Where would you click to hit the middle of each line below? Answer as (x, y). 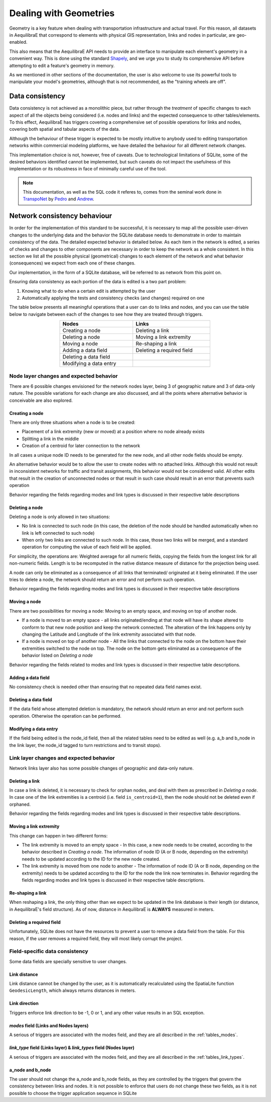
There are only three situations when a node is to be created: (72, 422)
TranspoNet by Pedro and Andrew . (58, 199)
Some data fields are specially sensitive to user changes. (68, 961)
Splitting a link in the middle (50, 439)
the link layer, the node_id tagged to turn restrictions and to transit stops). (85, 745)
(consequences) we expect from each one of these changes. (72, 263)
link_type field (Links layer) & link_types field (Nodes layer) (72, 1048)
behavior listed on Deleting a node (57, 655)
